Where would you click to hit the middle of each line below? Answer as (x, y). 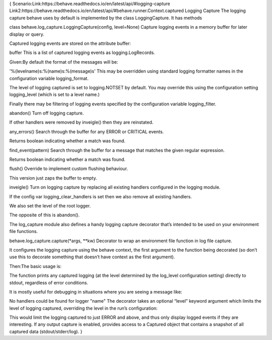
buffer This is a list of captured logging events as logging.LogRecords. (82, 52)
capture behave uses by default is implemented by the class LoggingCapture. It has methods (106, 18)
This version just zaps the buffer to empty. (53, 178)
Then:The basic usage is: (36, 266)
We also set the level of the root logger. (50, 206)
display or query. (27, 34)
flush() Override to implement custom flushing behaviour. (69, 168)
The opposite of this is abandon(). (45, 215)
